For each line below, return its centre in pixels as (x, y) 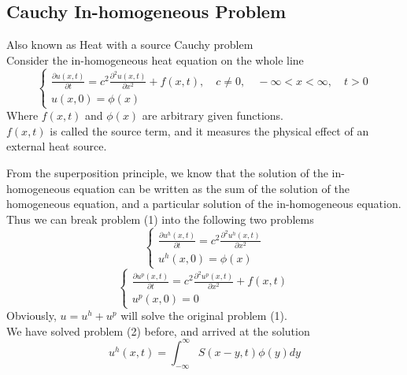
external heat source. (57, 146)
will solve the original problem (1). (204, 316)
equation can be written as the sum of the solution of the (211, 188)
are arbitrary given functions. (213, 115)
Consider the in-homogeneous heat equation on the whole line (155, 59)
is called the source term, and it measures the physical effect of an (209, 130)
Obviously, (31, 316)
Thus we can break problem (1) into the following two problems (160, 219)
